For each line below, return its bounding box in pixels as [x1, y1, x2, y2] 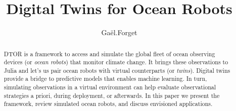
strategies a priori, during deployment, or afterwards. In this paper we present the [4, 91, 220, 99]
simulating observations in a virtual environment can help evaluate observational [4, 83, 216, 91]
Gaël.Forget [101, 27, 137, 38]
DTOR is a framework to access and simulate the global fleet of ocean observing [4, 49, 215, 58]
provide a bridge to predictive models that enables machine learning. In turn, [4, 74, 207, 83]
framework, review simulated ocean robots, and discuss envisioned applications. [4, 99, 213, 108]
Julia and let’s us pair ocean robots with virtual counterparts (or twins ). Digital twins [4, 66, 230, 74]
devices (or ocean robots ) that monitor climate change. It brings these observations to [4, 58, 228, 66]
